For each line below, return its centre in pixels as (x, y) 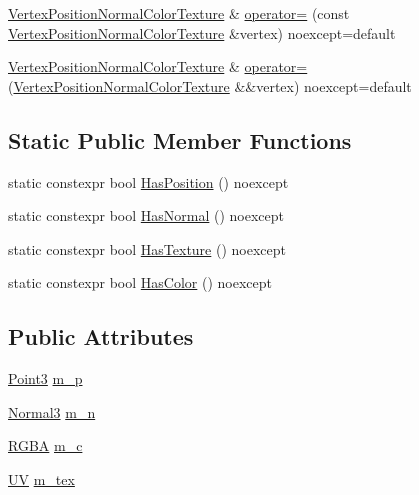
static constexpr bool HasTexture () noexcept (147, 248)
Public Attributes (101, 336)
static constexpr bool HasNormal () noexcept (146, 215)
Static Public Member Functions (180, 139)
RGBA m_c (45, 445)
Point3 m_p (45, 378)
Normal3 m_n (52, 411)
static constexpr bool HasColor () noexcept (140, 282)
